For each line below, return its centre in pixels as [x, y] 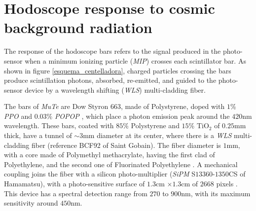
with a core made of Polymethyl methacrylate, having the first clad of [110, 155]
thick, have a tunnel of [38, 135]
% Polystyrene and [151, 125]
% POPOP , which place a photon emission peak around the [138, 116]
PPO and [18, 116]
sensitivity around [31, 203]
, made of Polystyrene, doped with [173, 106]
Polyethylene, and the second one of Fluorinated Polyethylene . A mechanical [121, 164]
